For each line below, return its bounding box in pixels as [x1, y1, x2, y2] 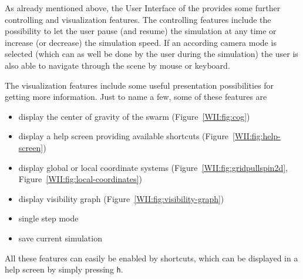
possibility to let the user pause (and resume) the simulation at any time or [5, 25, 277, 37]
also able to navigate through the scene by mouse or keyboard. [5, 59, 230, 71]
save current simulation [18, 231, 102, 244]
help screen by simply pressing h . [5, 263, 123, 275]
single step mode [18, 212, 79, 224]
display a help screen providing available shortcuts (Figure [18, 130, 229, 142]
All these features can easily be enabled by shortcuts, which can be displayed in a [5, 251, 298, 264]
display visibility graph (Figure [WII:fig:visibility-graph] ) [18, 192, 224, 204]
